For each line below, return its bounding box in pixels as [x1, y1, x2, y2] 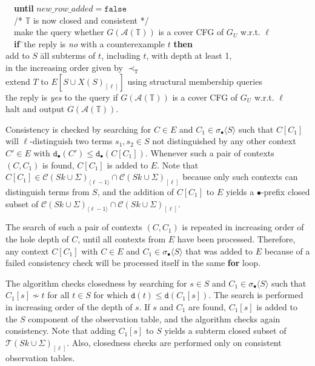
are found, [188, 301, 226, 313]
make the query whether [13, 25, 104, 38]
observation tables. [5, 351, 75, 364]
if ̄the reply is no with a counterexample [14, 37, 165, 50]
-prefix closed [260, 185, 310, 198]
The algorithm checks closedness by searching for [5, 276, 187, 289]
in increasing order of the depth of [5, 301, 133, 313]
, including [101, 49, 141, 62]
